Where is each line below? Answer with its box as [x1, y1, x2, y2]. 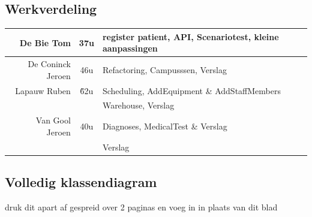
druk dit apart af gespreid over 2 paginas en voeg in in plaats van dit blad [5, 201, 278, 213]
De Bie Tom [19, 36, 71, 49]
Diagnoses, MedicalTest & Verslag [102, 120, 227, 132]
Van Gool [35, 114, 71, 126]
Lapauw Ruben [15, 84, 71, 97]
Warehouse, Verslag [102, 99, 175, 111]
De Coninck [28, 58, 71, 70]
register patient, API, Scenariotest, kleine [102, 30, 279, 43]
